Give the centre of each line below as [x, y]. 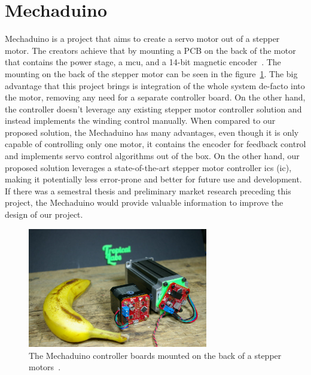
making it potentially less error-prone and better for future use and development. [153, 179]
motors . [45, 367]
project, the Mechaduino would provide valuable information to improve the [144, 202]
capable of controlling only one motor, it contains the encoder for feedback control [155, 144]
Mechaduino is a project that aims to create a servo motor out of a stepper [142, 39]
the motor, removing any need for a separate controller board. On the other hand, [155, 97]
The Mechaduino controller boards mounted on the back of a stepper [155, 355]
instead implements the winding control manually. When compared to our [140, 121]
